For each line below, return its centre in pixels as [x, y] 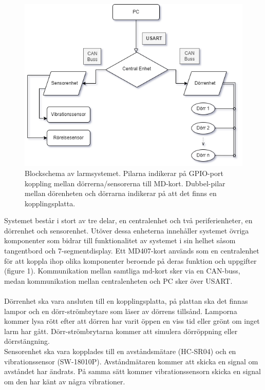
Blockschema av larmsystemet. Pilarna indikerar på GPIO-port [124, 173]
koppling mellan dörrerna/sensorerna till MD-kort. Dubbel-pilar [125, 183]
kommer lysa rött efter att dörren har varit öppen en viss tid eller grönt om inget [132, 321]
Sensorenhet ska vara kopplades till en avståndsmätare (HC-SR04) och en [120, 351]
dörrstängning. [27, 341]
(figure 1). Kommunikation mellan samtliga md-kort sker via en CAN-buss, [122, 271]
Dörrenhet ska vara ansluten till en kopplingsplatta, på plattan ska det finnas [126, 301]
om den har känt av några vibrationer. [65, 381]
